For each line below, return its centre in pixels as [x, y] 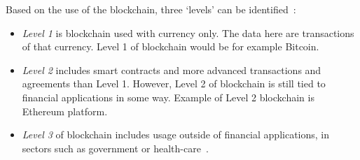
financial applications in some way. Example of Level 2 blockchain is [168, 97]
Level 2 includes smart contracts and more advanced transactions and [172, 70]
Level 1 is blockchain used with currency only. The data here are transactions [188, 32]
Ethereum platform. [65, 111]
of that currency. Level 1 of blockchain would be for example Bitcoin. [171, 46]
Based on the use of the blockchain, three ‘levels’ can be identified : [151, 9]
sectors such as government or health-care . [115, 148]
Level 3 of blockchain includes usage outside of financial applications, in [176, 134]
